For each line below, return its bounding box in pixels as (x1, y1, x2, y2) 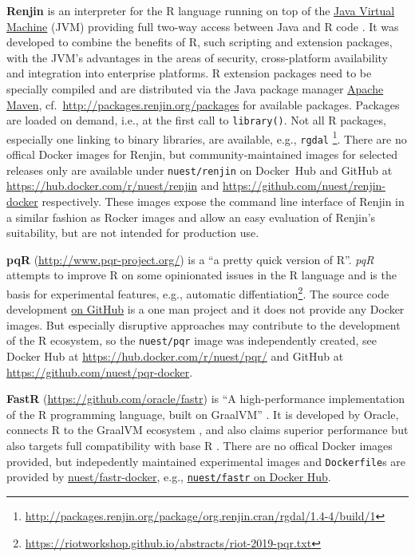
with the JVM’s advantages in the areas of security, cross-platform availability (6, 49, 388, 65)
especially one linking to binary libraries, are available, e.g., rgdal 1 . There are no (6, 128, 407, 147)
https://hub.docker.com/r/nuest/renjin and (6, 177, 219, 194)
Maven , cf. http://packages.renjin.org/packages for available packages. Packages (6, 96, 400, 113)
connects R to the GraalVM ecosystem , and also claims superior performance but (6, 421, 409, 438)
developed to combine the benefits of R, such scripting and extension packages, (6, 34, 393, 50)
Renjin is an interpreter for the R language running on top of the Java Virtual (6, 2, 395, 18)
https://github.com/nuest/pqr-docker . (6, 363, 193, 380)
